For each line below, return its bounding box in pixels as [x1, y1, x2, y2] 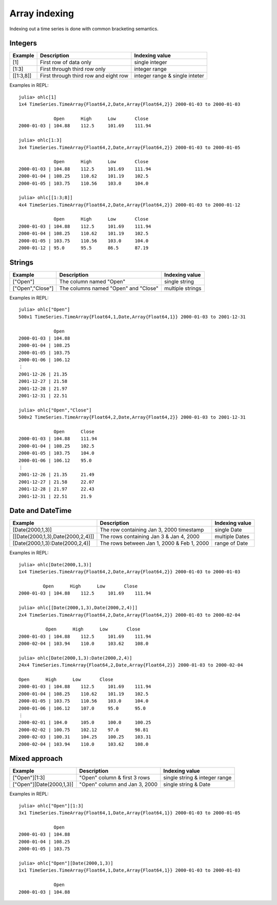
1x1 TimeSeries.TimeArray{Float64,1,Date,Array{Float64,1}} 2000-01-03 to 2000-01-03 [18, 868, 241, 873]
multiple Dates [214, 533, 250, 540]
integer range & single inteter [134, 72, 205, 80]
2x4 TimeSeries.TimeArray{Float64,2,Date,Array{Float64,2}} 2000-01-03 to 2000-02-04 [18, 612, 241, 618]
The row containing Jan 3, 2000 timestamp [100, 526, 204, 534]
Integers [9, 39, 37, 48]
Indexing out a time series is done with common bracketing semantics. [9, 26, 159, 32]
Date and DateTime [9, 506, 72, 515]
